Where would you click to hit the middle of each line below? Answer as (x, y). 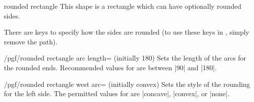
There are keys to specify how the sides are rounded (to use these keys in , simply (127, 32)
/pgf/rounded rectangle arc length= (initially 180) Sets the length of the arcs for (125, 58)
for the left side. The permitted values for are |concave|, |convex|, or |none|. (117, 93)
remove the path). (31, 41)
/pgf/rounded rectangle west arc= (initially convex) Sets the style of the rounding (127, 84)
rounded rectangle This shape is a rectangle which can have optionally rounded (123, 6)
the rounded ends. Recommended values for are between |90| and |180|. (110, 67)
